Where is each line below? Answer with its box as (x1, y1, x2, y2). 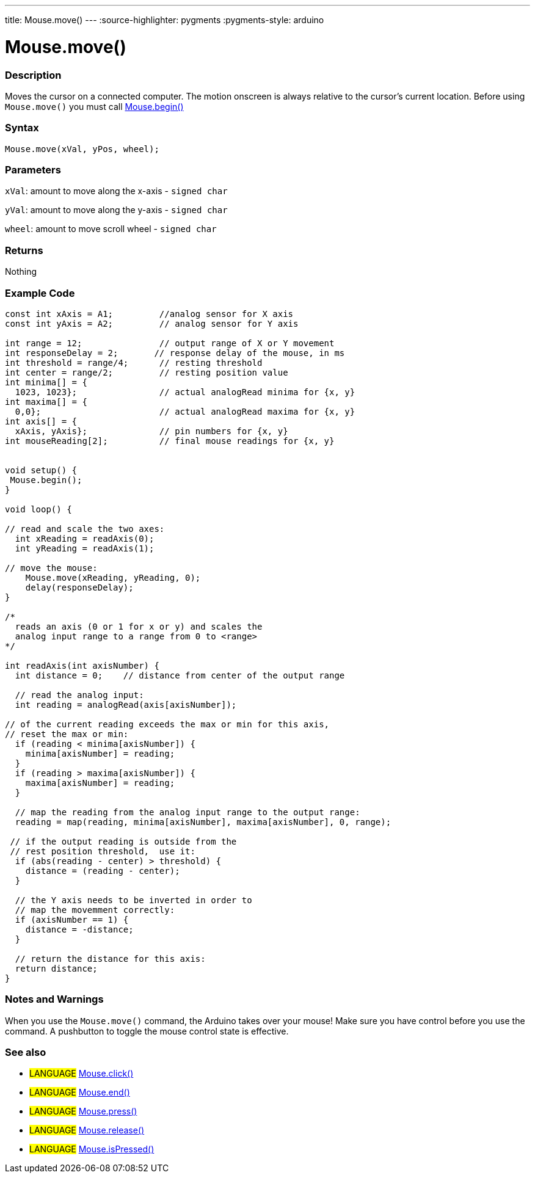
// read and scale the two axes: (5, 523, 165, 534)
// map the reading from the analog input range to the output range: (15, 807, 360, 817)
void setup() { (5, 465, 78, 475)
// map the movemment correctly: (15, 904, 175, 915)
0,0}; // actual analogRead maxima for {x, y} (15, 406, 355, 416)
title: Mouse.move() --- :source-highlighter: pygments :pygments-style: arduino (5, 15, 324, 25)
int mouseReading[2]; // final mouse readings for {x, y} (5, 435, 335, 446)
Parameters (5, 164, 61, 176)
